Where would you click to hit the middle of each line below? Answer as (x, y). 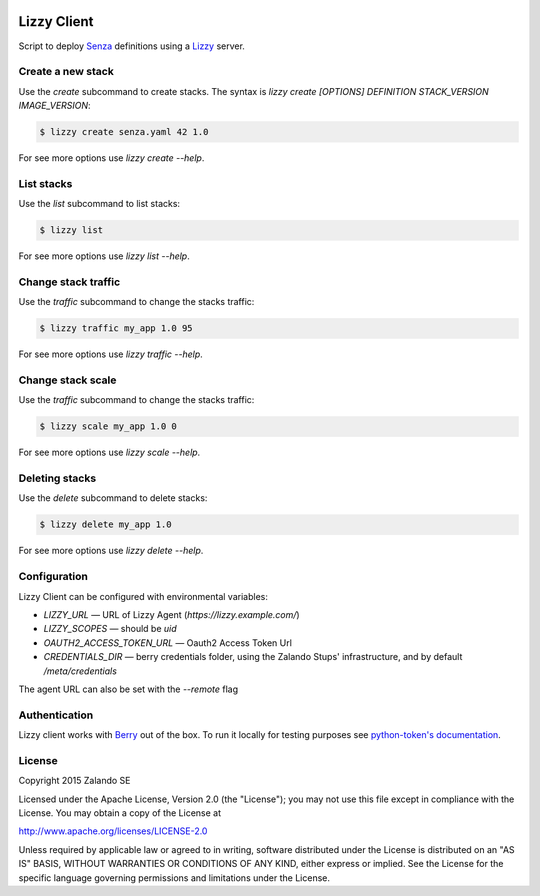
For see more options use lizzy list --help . (104, 256)
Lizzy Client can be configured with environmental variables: (143, 596)
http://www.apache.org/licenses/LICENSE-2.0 (113, 831)
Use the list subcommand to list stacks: (99, 204)
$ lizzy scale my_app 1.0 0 (108, 426)
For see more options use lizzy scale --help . (109, 452)
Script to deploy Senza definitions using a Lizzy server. (131, 46)
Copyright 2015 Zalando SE (74, 781)
